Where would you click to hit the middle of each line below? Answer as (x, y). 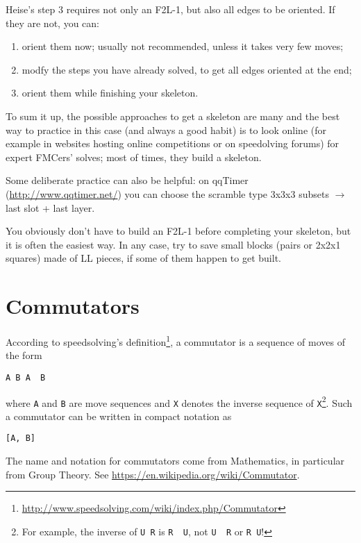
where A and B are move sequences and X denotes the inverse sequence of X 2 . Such (179, 401)
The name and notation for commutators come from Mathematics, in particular (175, 461)
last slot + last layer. (50, 207)
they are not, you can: (52, 23)
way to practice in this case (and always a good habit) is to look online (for (166, 130)
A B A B (26, 377)
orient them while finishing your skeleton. (110, 93)
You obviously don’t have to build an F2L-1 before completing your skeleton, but (178, 231)
